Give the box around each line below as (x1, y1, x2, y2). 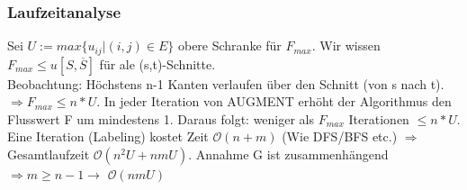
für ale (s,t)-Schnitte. (99, 54, 216, 73)
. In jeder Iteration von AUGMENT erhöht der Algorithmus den (96, 92, 452, 111)
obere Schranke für (177, 36, 282, 55)
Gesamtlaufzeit (7, 145, 90, 164)
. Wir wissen (311, 36, 381, 55)
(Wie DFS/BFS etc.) (282, 127, 398, 146)
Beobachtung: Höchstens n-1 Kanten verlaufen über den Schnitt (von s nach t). (7, 74, 445, 93)
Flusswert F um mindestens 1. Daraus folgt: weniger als (7, 109, 315, 128)
